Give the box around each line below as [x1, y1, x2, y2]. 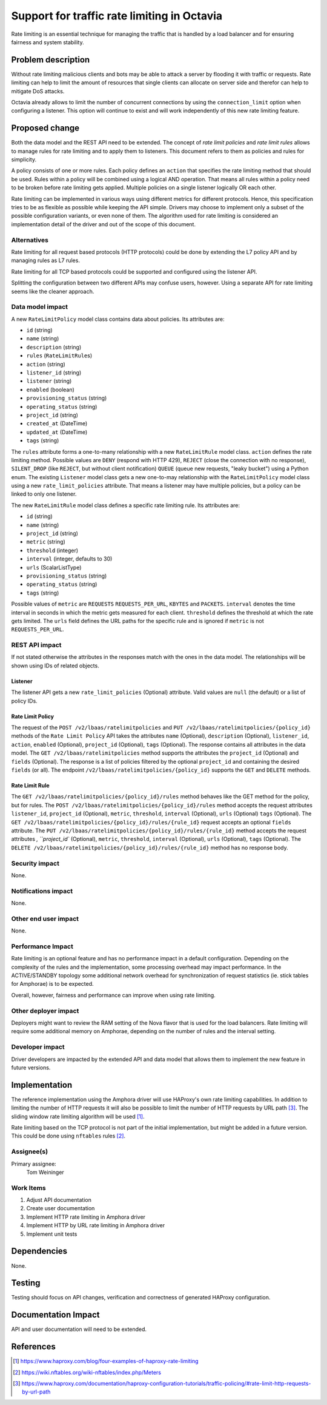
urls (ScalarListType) [26, 564, 82, 571]
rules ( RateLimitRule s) [26, 352, 93, 359]
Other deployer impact [11, 1006, 79, 1015]
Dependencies [11, 1246, 68, 1256]
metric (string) [26, 538, 66, 545]
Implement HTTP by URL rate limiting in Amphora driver [26, 1222, 165, 1229]
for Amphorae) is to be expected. [11, 980, 94, 988]
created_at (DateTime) [26, 420, 88, 427]
